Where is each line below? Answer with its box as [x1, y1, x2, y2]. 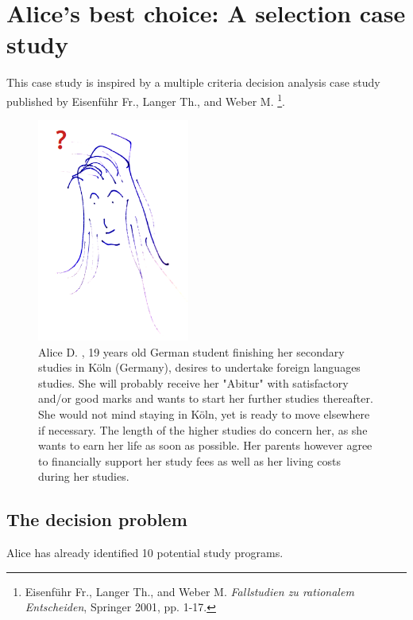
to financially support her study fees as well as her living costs [38, 452, 341, 469]
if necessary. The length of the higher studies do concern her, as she [38, 421, 368, 438]
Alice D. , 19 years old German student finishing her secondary [38, 343, 345, 360]
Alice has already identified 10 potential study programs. [6, 544, 284, 561]
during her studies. [38, 468, 129, 485]
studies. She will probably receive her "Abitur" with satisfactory [38, 374, 349, 391]
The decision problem [6, 507, 187, 532]
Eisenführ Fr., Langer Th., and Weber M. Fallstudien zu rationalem [25, 583, 354, 599]
